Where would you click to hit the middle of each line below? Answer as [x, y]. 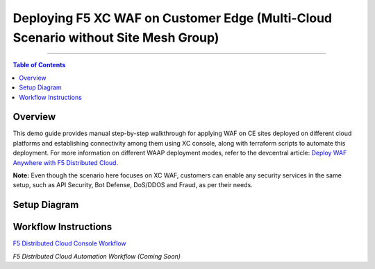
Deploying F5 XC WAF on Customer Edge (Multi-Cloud [173, 18]
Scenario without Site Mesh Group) [116, 37]
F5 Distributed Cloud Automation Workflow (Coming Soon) [97, 256]
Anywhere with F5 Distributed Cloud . [65, 162]
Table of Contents [39, 65]
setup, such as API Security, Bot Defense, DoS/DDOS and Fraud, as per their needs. [133, 185]
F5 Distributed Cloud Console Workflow [69, 243]
